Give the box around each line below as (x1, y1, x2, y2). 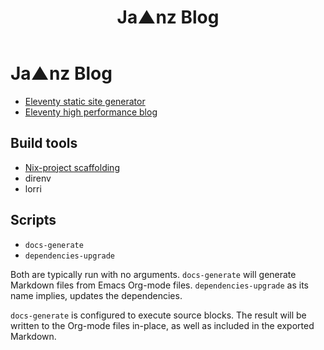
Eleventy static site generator (24, 95, 146, 107)
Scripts (10, 212, 57, 229)
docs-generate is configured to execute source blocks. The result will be (10, 309, 307, 321)
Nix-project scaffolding (24, 161, 120, 173)
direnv (24, 172, 52, 184)
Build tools (10, 135, 78, 152)
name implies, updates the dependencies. (10, 289, 183, 301)
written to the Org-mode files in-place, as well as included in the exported (10, 319, 315, 331)
